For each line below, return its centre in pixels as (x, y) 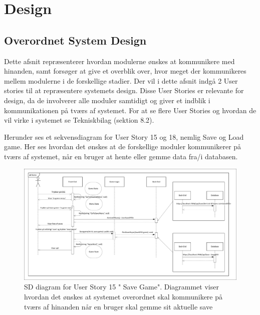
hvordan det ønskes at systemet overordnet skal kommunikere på (123, 297)
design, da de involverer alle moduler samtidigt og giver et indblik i (107, 100)
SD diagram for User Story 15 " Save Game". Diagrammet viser (121, 287)
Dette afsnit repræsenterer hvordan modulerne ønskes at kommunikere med (119, 61)
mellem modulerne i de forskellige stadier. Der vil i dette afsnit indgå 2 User (121, 80)
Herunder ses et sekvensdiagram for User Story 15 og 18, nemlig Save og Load (124, 136)
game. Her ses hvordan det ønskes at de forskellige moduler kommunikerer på (123, 146)
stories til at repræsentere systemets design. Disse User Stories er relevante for (124, 90)
